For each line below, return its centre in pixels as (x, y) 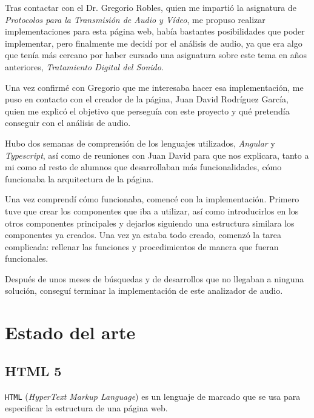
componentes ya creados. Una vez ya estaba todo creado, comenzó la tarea (143, 235)
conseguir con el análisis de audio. (68, 123)
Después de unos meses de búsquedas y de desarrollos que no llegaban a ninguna (155, 278)
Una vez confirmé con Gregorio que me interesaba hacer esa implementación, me (154, 87)
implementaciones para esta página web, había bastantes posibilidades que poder (155, 31)
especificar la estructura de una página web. (86, 408)
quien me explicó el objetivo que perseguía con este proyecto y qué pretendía (147, 111)
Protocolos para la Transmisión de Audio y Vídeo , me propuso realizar (135, 19)
